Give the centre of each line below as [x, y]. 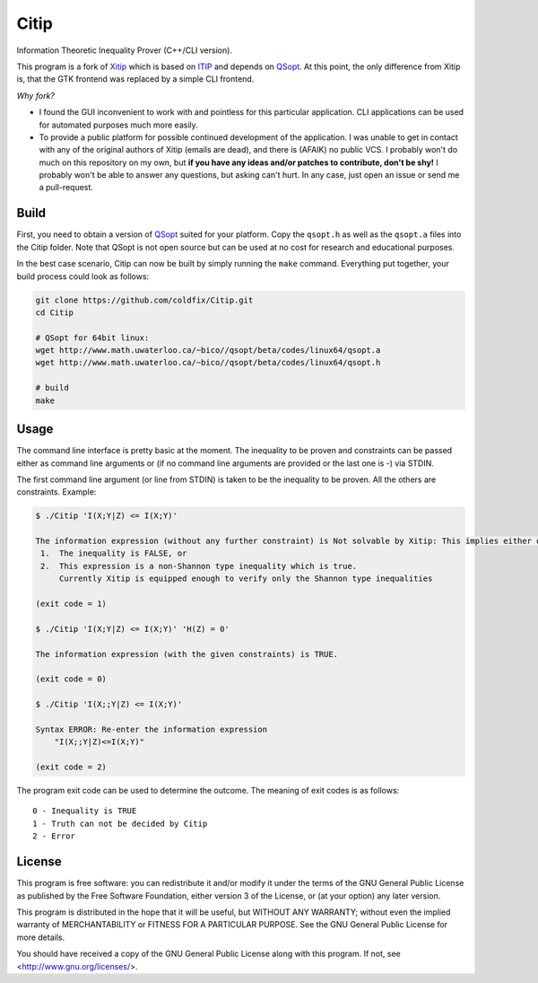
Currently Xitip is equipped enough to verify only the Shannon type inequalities [246, 579]
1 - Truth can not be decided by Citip [120, 823]
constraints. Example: [56, 492]
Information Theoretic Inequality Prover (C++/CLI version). [125, 50]
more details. [41, 937]
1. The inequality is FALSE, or [114, 553]
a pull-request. [66, 188]
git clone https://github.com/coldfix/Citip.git [144, 300]
